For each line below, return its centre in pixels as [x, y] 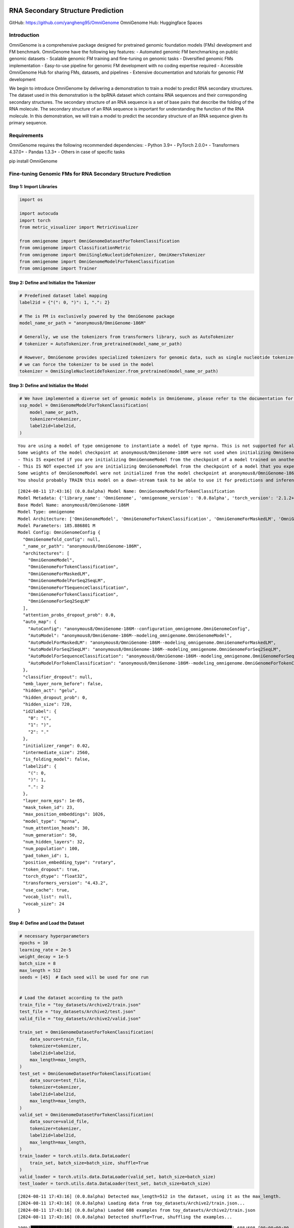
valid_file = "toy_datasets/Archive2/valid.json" [80, 1019]
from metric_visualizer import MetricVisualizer [79, 227]
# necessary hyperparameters [54, 936]
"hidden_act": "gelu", [50, 691]
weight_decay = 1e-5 [44, 957]
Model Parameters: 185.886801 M [57, 526]
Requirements [26, 135]
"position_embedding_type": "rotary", [69, 863]
